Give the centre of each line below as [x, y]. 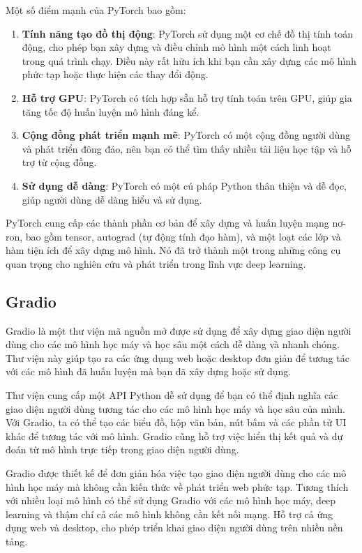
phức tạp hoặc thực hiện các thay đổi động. [115, 74]
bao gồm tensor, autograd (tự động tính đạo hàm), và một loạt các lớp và [183, 236]
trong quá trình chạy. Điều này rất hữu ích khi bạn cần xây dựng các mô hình [189, 60]
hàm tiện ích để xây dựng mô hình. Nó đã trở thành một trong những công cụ [173, 250]
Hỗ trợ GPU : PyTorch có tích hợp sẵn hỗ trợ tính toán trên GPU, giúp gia [187, 97]
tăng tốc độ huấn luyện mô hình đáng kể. [111, 111]
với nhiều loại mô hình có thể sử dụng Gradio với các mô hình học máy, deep [171, 500]
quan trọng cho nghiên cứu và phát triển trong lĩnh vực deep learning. [156, 263]
